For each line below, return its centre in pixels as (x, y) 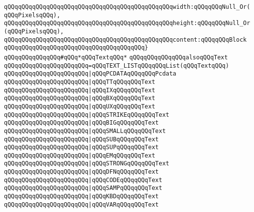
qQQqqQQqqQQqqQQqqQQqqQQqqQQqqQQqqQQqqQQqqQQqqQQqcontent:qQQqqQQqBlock (125, 40)
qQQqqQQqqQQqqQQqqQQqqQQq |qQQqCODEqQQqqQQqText (83, 180)
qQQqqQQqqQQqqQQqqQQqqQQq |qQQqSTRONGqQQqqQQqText (87, 164)
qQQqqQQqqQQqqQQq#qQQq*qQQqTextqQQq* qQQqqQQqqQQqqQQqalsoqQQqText (116, 57)
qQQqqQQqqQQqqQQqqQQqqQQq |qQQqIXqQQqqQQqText (80, 90)
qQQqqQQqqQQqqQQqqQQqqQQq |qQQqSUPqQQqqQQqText (81, 147)
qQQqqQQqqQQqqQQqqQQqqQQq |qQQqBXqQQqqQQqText (80, 98)
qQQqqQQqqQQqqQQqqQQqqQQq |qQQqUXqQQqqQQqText (80, 106)
